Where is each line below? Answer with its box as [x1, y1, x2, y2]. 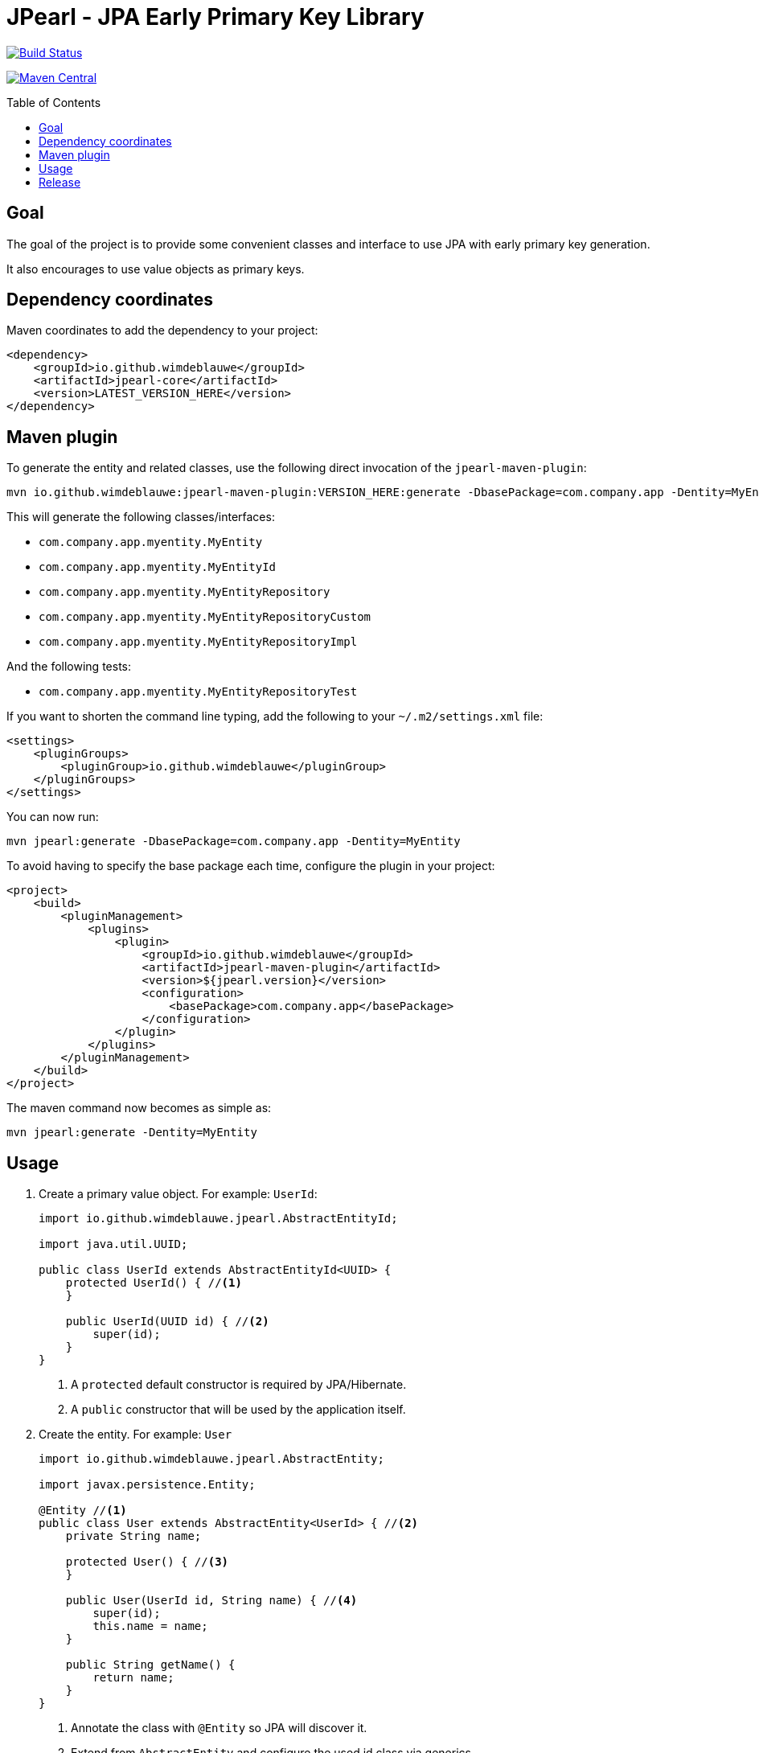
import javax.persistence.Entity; [39, 1478, 256, 1492]
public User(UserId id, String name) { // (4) [65, 1594, 358, 1607]
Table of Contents [6, 95, 101, 109]
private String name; [65, 1529, 202, 1543]
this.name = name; [92, 1620, 208, 1633]
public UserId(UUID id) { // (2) [65, 1315, 269, 1328]
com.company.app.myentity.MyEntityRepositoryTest [39, 685, 358, 699]
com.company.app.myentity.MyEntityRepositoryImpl [39, 635, 358, 649]
